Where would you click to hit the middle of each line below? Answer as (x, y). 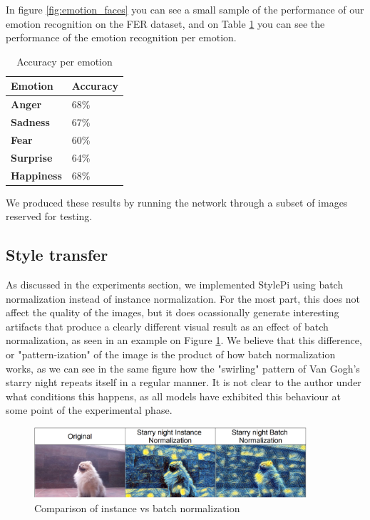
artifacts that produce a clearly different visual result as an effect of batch (167, 326)
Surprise (32, 157)
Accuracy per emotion (65, 61)
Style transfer (57, 255)
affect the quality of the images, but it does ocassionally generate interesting (173, 312)
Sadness (30, 122)
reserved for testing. (49, 216)
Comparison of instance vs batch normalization (137, 508)
